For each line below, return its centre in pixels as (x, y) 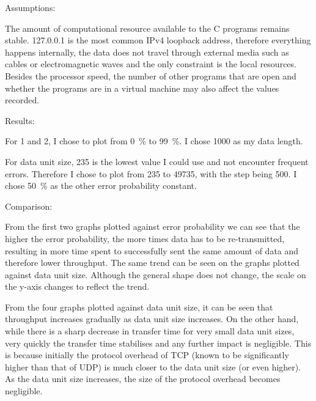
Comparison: (29, 206)
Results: (20, 120)
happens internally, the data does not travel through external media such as (147, 52)
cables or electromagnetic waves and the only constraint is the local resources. (151, 64)
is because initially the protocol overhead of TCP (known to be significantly (147, 355)
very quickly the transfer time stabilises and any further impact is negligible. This (158, 343)
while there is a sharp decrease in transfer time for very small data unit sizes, (150, 331)
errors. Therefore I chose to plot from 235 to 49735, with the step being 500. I (151, 173)
